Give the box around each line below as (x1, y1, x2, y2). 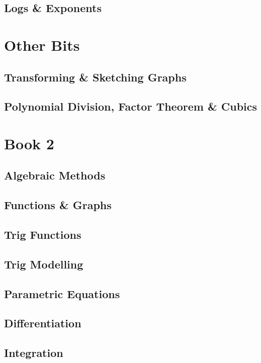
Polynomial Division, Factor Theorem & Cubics (4, 99, 257, 114)
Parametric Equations (4, 286, 120, 301)
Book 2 (4, 133, 54, 153)
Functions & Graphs (4, 197, 112, 213)
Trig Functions (4, 227, 81, 242)
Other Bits (4, 34, 80, 55)
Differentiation (4, 315, 81, 331)
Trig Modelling (4, 256, 83, 271)
